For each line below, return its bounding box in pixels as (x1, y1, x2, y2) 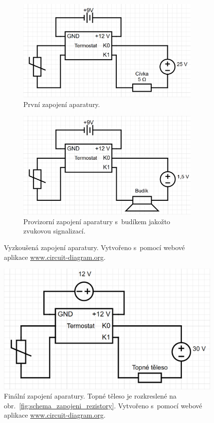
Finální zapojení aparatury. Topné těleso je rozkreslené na (4, 391, 177, 401)
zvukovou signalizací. (23, 226, 86, 236)
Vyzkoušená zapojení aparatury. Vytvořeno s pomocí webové (4, 242, 185, 252)
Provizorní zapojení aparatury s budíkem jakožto (23, 216, 170, 226)
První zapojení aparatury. (23, 99, 100, 109)
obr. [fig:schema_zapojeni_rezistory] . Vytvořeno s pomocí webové (4, 400, 202, 410)
